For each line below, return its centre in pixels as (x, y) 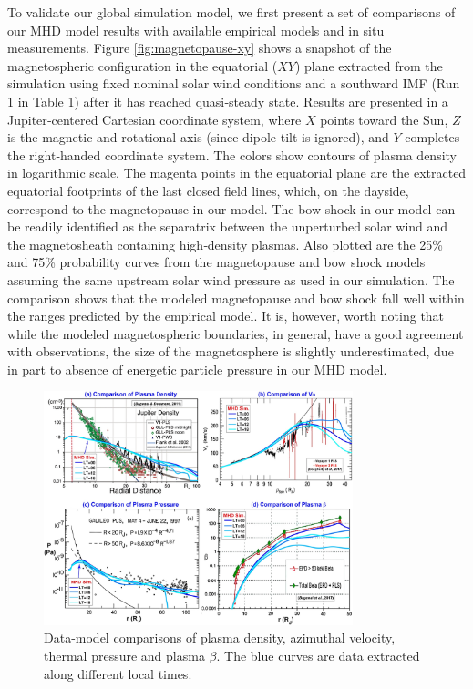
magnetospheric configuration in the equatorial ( (143, 65)
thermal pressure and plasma (124, 656)
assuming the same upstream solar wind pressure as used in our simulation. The (231, 279)
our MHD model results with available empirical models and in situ (196, 30)
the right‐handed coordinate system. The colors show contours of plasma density (232, 154)
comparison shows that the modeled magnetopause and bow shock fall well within (236, 298)
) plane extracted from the (369, 65)
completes (432, 137)
